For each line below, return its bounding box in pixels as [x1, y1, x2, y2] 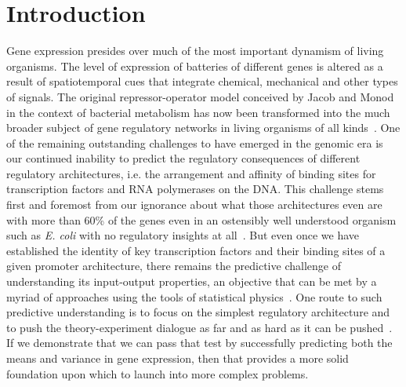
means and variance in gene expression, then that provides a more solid [6, 350, 349, 366]
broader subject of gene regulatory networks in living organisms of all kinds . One [6, 119, 401, 136]
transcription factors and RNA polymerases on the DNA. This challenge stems [6, 181, 384, 197]
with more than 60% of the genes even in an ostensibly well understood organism [6, 211, 397, 228]
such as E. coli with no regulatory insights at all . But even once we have [6, 227, 360, 243]
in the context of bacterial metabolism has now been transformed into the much [6, 104, 390, 120]
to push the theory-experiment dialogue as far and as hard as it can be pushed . [6, 319, 393, 335]
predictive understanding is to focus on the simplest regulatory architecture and [6, 304, 390, 320]
